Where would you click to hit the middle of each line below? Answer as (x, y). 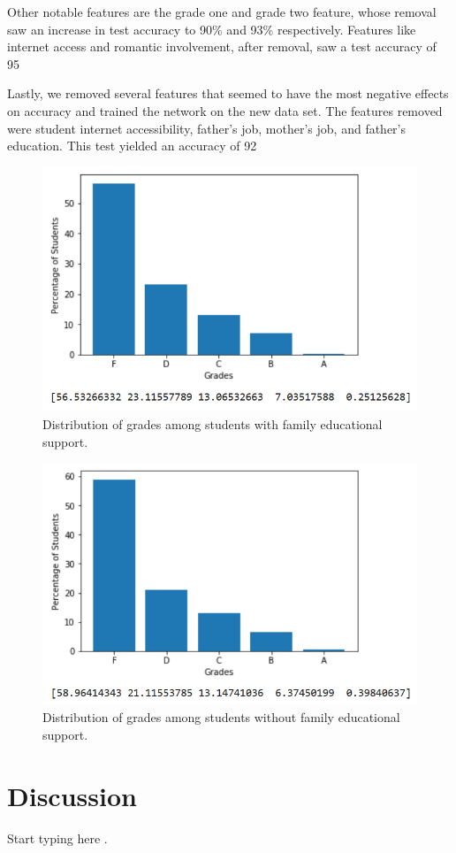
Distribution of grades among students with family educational (213, 423)
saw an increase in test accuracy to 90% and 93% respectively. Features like (212, 29)
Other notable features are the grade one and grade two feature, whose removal (222, 12)
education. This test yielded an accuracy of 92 (132, 146)
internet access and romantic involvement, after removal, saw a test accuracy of (222, 46)
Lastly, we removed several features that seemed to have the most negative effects (228, 93)
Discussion (72, 795)
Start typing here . (57, 838)
